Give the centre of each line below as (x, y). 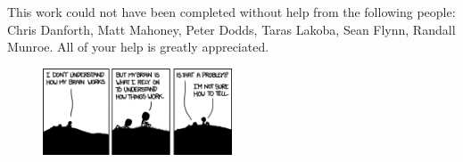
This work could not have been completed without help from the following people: (231, 12)
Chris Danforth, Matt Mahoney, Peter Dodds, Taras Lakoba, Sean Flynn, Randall (231, 29)
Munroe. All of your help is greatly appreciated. (138, 47)
